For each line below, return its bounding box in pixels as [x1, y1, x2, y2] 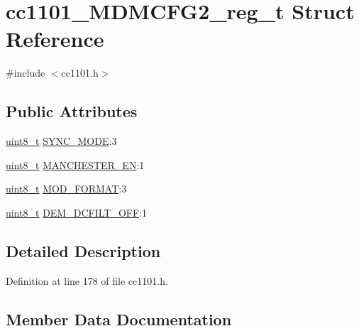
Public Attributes [6, 100, 138, 122]
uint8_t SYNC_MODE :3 [6, 134, 117, 148]
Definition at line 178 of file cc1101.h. [6, 273, 168, 288]
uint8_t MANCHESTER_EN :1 [6, 157, 145, 172]
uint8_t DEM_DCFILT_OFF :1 [6, 205, 147, 219]
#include [6, 65, 45, 80]
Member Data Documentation [6, 308, 232, 330]
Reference [6, 24, 104, 53]
